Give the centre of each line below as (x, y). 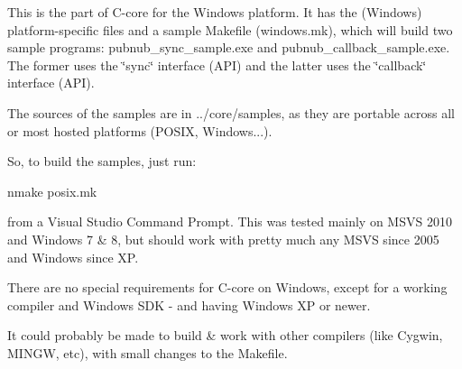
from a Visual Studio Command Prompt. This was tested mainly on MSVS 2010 (230, 221)
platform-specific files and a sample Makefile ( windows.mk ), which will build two (230, 29)
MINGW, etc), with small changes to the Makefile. (148, 352)
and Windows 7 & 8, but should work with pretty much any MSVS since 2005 (223, 239)
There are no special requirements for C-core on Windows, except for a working (227, 287)
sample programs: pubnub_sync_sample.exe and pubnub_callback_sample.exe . (229, 47)
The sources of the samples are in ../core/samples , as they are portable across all (231, 112)
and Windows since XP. (73, 257)
